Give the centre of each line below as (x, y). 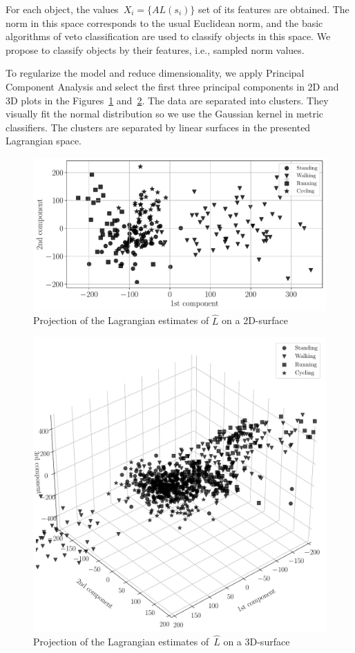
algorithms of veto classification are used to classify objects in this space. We (168, 36)
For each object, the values (62, 9)
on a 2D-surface (255, 320)
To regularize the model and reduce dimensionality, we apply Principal (155, 73)
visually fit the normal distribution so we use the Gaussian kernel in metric (164, 114)
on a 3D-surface (257, 641)
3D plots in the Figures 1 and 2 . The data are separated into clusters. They (167, 100)
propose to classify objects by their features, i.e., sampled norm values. (155, 49)
